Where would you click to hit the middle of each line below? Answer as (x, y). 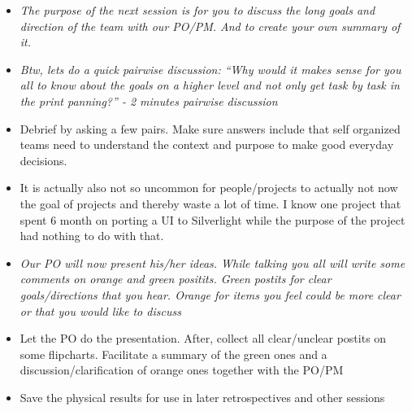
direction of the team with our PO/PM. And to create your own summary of (210, 26)
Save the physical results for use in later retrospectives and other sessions (202, 397)
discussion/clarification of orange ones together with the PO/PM (182, 370)
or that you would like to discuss (100, 310)
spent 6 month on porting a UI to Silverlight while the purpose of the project (213, 219)
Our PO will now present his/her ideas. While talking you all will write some (213, 262)
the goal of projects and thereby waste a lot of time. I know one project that (210, 203)
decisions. (43, 160)
